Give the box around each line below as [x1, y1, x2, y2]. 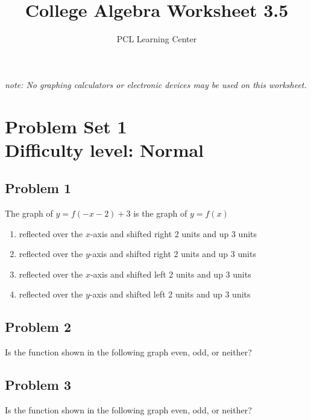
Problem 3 [5, 375, 71, 394]
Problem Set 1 [5, 113, 127, 138]
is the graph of [133, 207, 187, 220]
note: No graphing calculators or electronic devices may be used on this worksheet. [5, 78, 307, 91]
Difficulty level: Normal [5, 137, 204, 162]
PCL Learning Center [116, 33, 197, 45]
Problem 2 [5, 317, 71, 336]
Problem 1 [5, 179, 71, 197]
